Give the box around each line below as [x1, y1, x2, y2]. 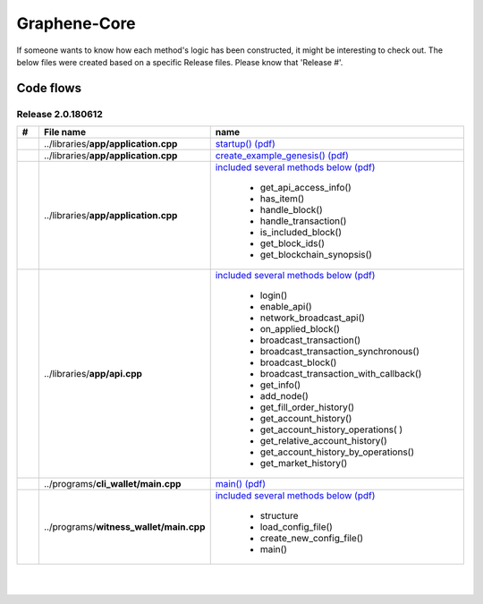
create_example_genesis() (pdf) [215, 149, 349, 162]
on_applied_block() [259, 323, 340, 336]
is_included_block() [259, 226, 343, 239]
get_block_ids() [259, 237, 326, 250]
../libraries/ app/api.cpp [43, 368, 143, 380]
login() [259, 289, 288, 302]
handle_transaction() [259, 215, 347, 227]
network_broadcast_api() [259, 311, 366, 324]
